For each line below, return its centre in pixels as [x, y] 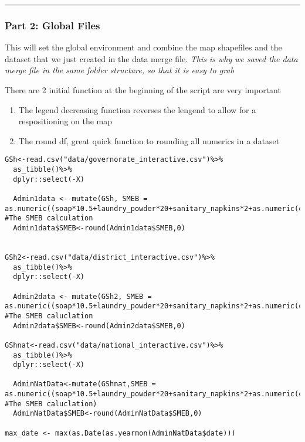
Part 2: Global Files [52, 25]
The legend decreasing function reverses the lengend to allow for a [137, 109]
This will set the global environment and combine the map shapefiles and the [143, 47]
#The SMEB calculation [49, 218]
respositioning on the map [65, 121]
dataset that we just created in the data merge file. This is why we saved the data [151, 58]
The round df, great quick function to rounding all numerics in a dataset [149, 140]
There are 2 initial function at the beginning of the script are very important [143, 90]
